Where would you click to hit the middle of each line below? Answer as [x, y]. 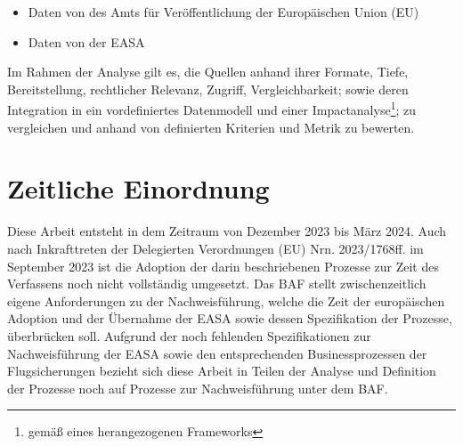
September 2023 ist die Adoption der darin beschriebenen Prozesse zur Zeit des [223, 266]
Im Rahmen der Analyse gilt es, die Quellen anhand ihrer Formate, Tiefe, [208, 72]
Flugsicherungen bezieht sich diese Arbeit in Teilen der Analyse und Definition [222, 371]
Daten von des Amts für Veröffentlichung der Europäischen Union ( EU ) [223, 12]
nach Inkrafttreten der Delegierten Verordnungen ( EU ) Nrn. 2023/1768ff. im [215, 248]
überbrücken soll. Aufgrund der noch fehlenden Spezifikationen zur [189, 335]
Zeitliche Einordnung [138, 188]
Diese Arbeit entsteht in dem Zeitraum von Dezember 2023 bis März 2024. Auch [227, 231]
